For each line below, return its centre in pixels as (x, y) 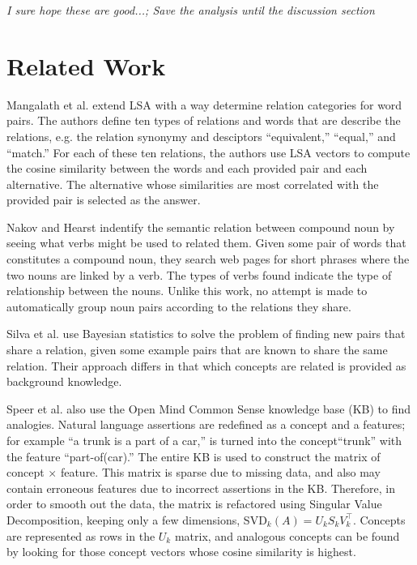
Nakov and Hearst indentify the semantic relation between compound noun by (201, 227)
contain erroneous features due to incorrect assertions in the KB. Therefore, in (201, 488)
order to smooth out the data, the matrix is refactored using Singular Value (194, 504)
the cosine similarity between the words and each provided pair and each (187, 168)
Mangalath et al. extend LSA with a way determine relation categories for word (204, 104)
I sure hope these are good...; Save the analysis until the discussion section (191, 10)
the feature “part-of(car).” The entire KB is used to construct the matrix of (194, 456)
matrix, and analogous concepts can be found (287, 535)
